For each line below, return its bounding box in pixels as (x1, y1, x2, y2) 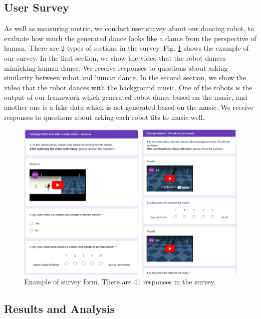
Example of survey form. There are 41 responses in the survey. (24, 276, 216, 287)
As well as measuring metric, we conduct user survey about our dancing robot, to (4, 23, 254, 34)
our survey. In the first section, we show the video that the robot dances (4, 52, 225, 63)
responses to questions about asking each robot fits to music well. (4, 111, 205, 122)
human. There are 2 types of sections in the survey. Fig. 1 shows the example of (4, 43, 249, 53)
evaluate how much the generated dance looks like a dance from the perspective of (4, 33, 256, 43)
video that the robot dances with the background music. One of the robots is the (4, 82, 252, 92)
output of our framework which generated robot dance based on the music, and (4, 92, 247, 102)
